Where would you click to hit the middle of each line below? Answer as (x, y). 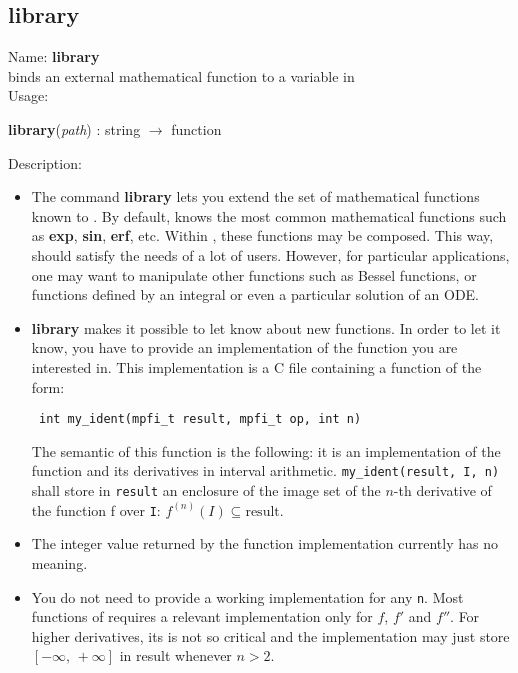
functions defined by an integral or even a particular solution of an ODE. (255, 294)
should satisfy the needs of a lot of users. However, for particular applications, (270, 254)
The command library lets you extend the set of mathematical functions (255, 196)
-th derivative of (442, 490)
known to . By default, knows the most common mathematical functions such (269, 215)
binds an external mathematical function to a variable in (181, 75)
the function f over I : (96, 509)
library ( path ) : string (74, 128)
